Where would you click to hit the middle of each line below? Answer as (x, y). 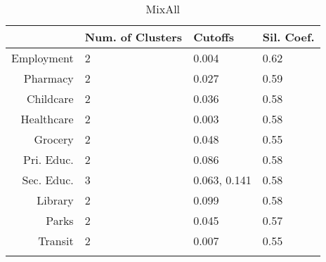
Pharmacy (48, 78)
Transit (56, 241)
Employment (43, 58)
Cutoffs (214, 37)
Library (55, 200)
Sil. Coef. (288, 37)
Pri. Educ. (48, 159)
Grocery (54, 139)
